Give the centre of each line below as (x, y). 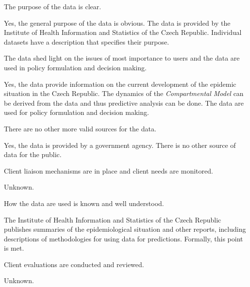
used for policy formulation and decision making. (76, 112)
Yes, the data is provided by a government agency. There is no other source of (120, 145)
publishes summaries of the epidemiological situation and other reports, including (125, 229)
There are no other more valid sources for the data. (80, 128)
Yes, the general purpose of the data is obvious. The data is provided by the (117, 23)
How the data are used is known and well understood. (84, 203)
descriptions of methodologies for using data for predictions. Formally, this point (124, 238)
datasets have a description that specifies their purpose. (87, 41)
